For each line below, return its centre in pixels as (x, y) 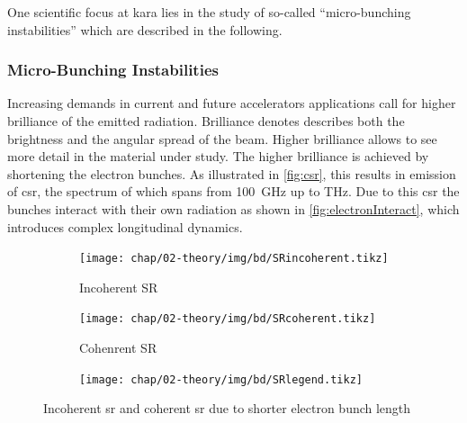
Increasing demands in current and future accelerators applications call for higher (232, 103)
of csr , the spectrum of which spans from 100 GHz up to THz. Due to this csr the (233, 191)
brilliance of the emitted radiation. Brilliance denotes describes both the (206, 121)
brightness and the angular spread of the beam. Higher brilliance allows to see (222, 138)
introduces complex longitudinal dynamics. (125, 226)
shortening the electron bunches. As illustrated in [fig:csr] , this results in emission (232, 173)
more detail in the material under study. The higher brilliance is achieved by (218, 156)
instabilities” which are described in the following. (145, 29)
